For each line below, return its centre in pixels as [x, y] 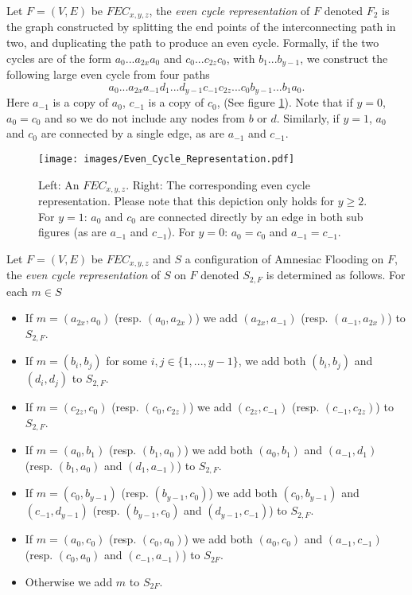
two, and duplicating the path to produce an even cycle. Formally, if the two [193, 43]
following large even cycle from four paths [108, 74]
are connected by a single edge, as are [133, 133]
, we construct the [344, 58]
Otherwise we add [69, 581]
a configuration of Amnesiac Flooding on [284, 258]
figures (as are [72, 232]
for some [126, 361]
